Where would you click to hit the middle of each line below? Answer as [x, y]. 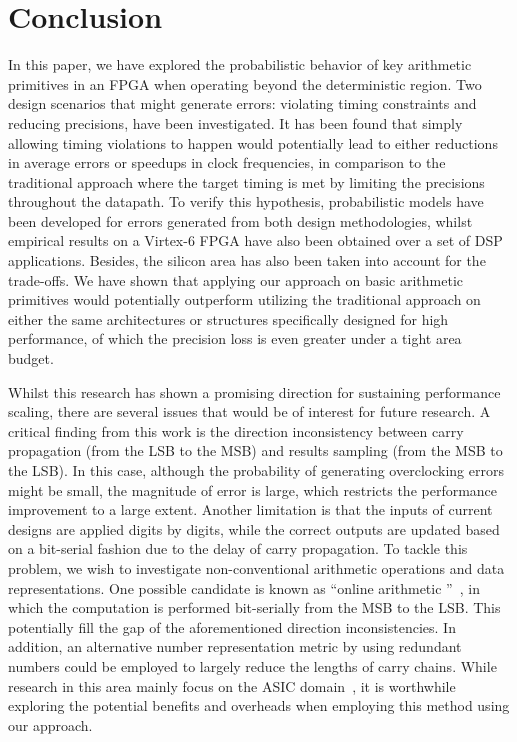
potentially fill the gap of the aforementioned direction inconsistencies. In [232, 626]
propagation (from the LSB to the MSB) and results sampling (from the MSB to [255, 450]
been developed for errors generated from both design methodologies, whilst [240, 220]
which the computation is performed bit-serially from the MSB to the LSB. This [254, 607]
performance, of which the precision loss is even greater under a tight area [235, 338]
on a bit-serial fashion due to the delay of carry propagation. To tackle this [238, 548]
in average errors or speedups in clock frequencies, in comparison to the [227, 162]
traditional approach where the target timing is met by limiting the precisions [246, 181]
